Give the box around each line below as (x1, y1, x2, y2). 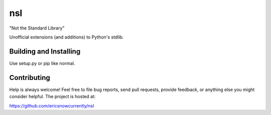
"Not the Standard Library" (9, 25, 65, 31)
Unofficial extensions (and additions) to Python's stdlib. (9, 34, 124, 40)
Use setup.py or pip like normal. (9, 60, 75, 66)
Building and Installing (9, 47, 81, 55)
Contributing (9, 73, 50, 82)
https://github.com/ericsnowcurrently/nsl (9, 102, 94, 108)
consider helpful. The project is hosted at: (9, 93, 96, 99)
